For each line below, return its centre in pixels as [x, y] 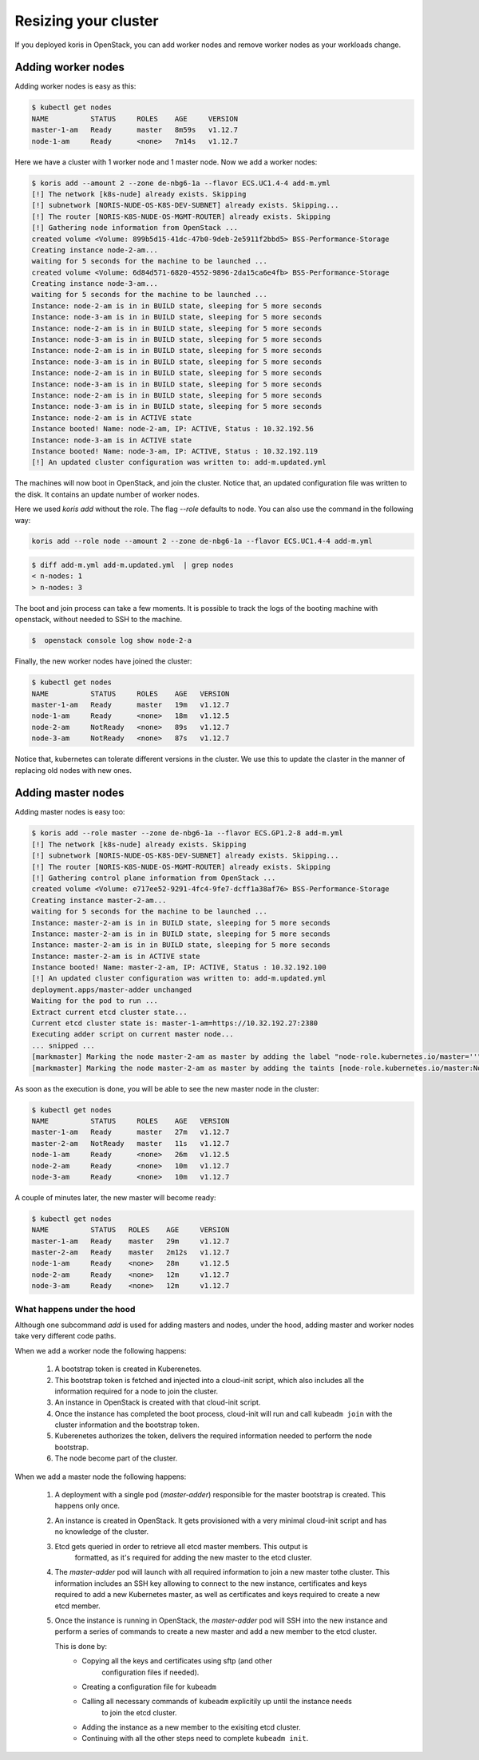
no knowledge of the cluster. [102, 1532]
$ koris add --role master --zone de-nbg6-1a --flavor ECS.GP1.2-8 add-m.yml [187, 833]
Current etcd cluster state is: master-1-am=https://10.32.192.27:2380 [175, 1023]
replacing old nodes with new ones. [73, 770]
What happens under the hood [75, 1309]
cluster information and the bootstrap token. [127, 1425]
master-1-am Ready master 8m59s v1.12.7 [135, 130]
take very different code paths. [65, 1336]
